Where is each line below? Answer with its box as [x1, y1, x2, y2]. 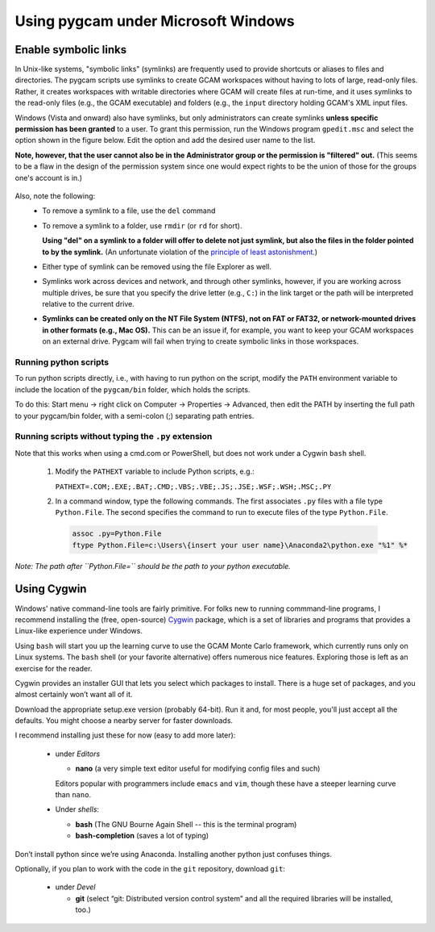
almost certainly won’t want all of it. [14, 690, 133, 700]
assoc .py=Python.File [72, 529, 162, 538]
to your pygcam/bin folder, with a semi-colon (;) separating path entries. [14, 411, 255, 420]
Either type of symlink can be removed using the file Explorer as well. [42, 261, 271, 271]
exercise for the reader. [14, 663, 93, 673]
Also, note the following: [14, 190, 96, 201]
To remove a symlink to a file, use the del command [42, 206, 216, 215]
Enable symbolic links [14, 43, 127, 56]
